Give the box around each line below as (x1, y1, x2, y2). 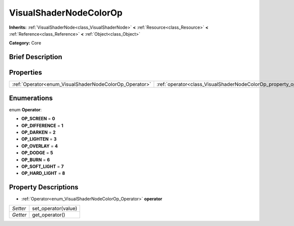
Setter (12, 205, 26, 212)
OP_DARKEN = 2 (21, 129, 56, 135)
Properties (9, 68, 42, 77)
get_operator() (32, 211, 66, 218)
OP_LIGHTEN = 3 (21, 136, 57, 142)
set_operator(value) (32, 205, 77, 212)
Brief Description (9, 53, 62, 61)
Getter (12, 211, 27, 218)
